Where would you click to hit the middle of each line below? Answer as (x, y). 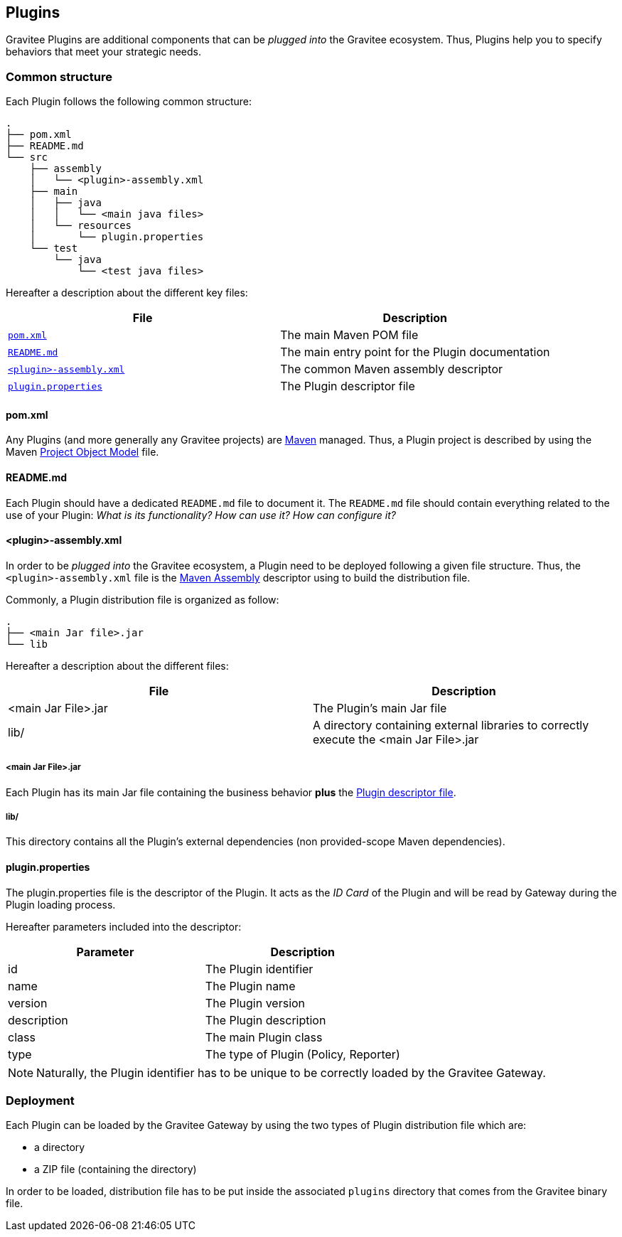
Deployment (40, 1100)
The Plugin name (250, 986)
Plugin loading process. (61, 904)
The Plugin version (255, 1003)
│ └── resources (81, 226)
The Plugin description (266, 1020)
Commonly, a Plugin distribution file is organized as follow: (143, 599)
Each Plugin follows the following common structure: (129, 102)
